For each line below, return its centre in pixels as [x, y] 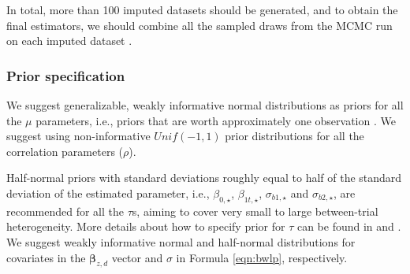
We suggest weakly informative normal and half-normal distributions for [181, 241]
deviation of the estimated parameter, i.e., [108, 193]
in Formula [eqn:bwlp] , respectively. [262, 257]
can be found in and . [349, 226]
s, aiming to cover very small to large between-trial [255, 211]
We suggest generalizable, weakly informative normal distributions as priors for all [205, 105]
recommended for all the [65, 211]
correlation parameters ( [65, 151]
